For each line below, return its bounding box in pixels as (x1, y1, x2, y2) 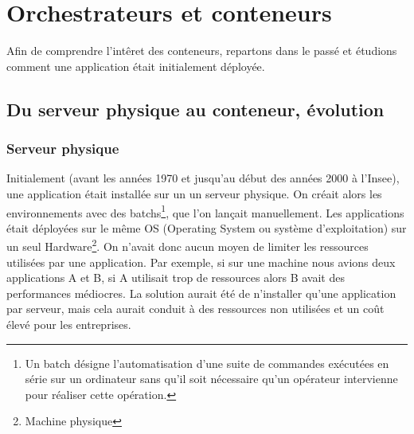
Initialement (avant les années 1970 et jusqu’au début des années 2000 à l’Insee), (6, 170, 400, 186)
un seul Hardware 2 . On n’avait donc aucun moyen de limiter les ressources (6, 236, 369, 254)
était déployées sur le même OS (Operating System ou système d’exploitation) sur (6, 219, 407, 236)
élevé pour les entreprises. (6, 315, 131, 332)
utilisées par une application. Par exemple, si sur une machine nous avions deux (6, 253, 396, 270)
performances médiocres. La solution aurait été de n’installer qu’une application (6, 284, 396, 301)
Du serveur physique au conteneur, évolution (6, 96, 385, 121)
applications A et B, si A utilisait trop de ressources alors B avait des (6, 269, 345, 286)
